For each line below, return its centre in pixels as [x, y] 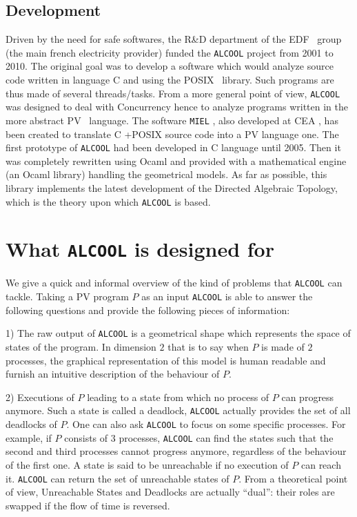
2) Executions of [40, 397]
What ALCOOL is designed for [140, 249]
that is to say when [208, 347]
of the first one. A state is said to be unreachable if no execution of [147, 464]
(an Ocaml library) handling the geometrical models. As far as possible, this [166, 174]
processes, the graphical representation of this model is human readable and [166, 360]
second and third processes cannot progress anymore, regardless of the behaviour [176, 451]
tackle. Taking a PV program [67, 296]
